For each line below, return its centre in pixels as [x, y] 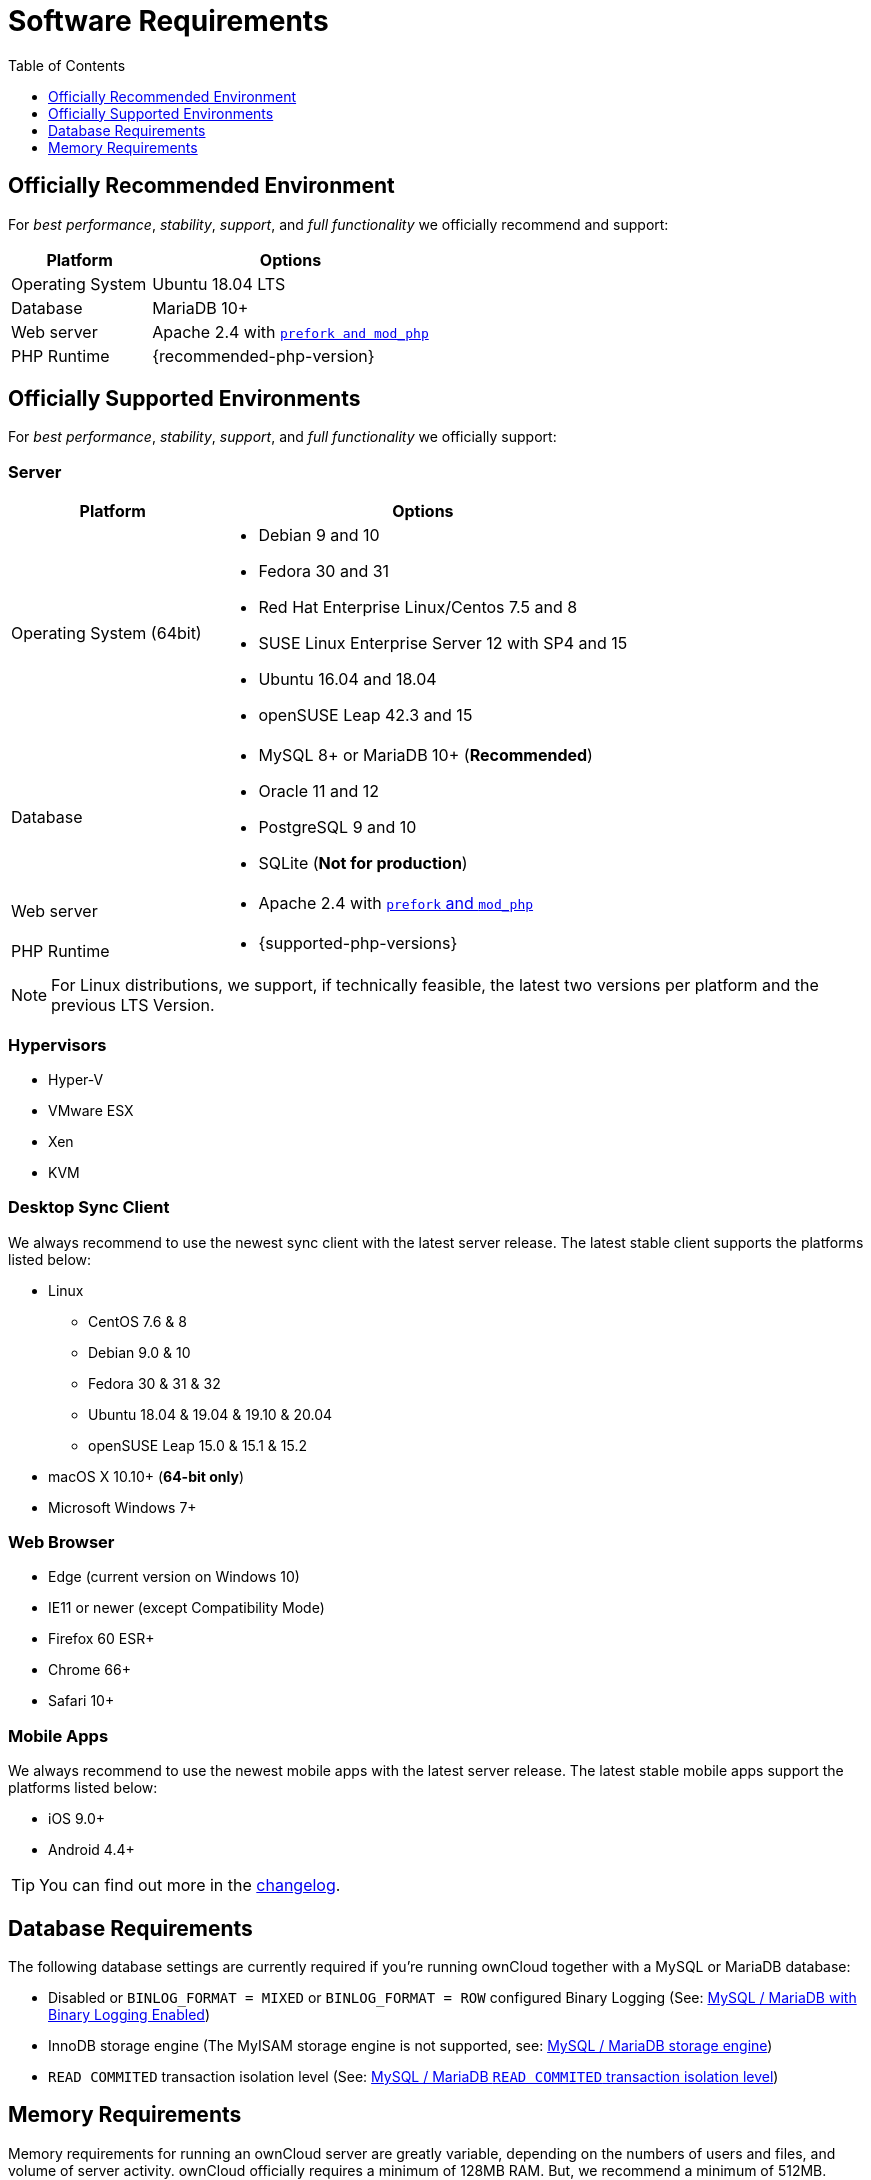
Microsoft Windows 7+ [122, 1507]
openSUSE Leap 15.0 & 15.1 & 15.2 [197, 1445]
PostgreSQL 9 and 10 [337, 827]
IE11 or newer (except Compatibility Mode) [186, 1608]
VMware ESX [91, 1110]
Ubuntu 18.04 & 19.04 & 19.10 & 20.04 [210, 1414]
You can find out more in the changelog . [190, 1885]
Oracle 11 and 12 [319, 791]
